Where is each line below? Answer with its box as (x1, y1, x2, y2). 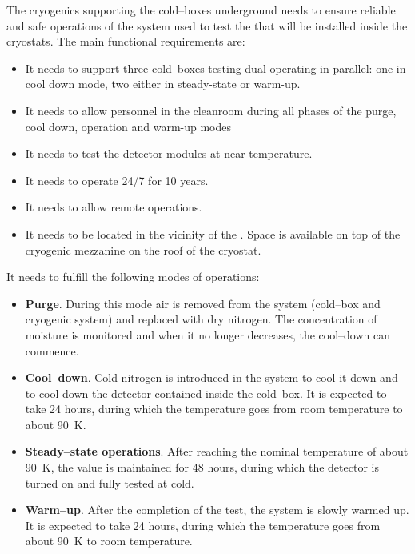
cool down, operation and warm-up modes (25, 118, 232, 134)
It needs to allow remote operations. (25, 199, 202, 215)
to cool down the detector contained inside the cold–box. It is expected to (25, 384, 387, 401)
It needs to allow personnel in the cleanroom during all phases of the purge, (25, 102, 397, 118)
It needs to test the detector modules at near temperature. (25, 145, 313, 162)
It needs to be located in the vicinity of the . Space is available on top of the (25, 225, 401, 242)
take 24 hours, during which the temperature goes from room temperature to (25, 400, 403, 417)
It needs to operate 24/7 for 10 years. (25, 171, 209, 188)
